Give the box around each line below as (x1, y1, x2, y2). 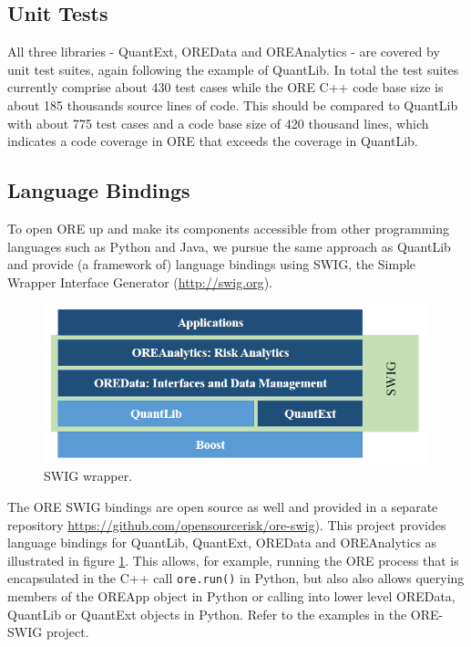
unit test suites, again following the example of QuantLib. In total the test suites (7, 59, 459, 78)
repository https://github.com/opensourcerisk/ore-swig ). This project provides (7, 515, 446, 534)
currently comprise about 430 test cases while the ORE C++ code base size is (7, 78, 444, 97)
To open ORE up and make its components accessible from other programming (7, 218, 450, 237)
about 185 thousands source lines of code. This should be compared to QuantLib (7, 95, 458, 114)
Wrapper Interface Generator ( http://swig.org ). (7, 272, 272, 291)
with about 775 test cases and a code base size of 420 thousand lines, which (7, 113, 429, 132)
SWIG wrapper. (44, 466, 133, 485)
